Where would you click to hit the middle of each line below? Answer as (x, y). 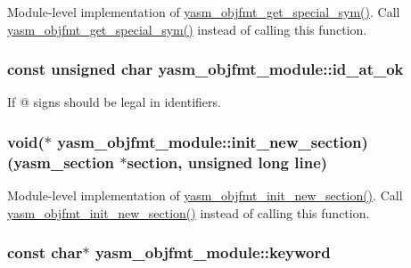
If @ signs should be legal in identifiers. (114, 102)
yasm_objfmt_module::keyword (213, 252)
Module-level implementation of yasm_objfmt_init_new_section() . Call (205, 195)
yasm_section (64, 162)
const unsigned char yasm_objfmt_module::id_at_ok (205, 69)
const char (45, 252)
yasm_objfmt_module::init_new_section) (213, 141)
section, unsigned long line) (227, 162)
